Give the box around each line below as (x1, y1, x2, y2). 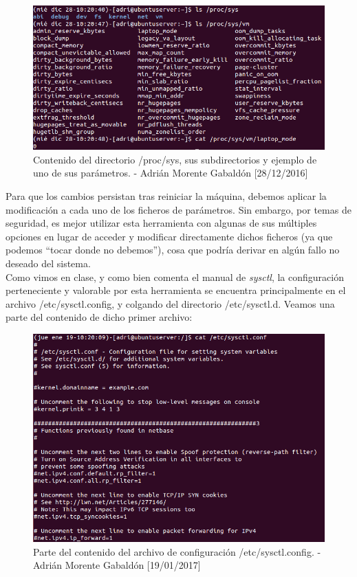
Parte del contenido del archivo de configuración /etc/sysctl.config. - (33, 544, 321, 558)
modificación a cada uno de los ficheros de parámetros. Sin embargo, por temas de (6, 202, 351, 216)
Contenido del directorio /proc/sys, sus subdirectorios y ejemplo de (33, 152, 317, 166)
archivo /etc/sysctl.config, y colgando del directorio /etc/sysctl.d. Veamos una (6, 296, 335, 310)
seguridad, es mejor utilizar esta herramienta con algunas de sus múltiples (6, 216, 317, 230)
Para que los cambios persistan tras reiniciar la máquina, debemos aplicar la (6, 189, 327, 203)
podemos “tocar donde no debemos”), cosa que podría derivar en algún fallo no (6, 242, 340, 257)
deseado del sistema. (6, 256, 91, 270)
